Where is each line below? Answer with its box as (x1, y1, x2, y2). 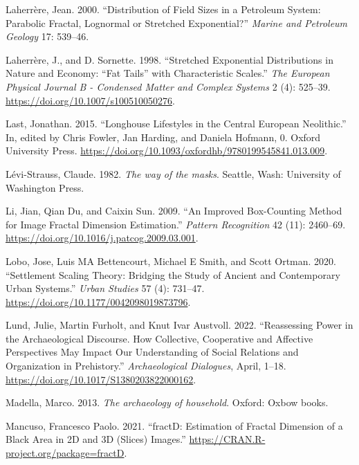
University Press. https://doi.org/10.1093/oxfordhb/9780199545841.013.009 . (6, 143, 328, 158)
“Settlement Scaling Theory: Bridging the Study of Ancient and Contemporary (6, 267, 340, 282)
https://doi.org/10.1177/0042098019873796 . (6, 294, 191, 309)
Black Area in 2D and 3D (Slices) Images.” (6, 432, 186, 446)
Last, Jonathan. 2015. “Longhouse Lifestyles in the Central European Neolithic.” (6, 116, 347, 131)
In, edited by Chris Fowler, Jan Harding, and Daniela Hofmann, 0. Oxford (6, 129, 321, 144)
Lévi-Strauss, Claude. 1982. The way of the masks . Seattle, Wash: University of (6, 166, 341, 181)
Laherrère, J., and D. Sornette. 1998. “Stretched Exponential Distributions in (6, 52, 333, 66)
